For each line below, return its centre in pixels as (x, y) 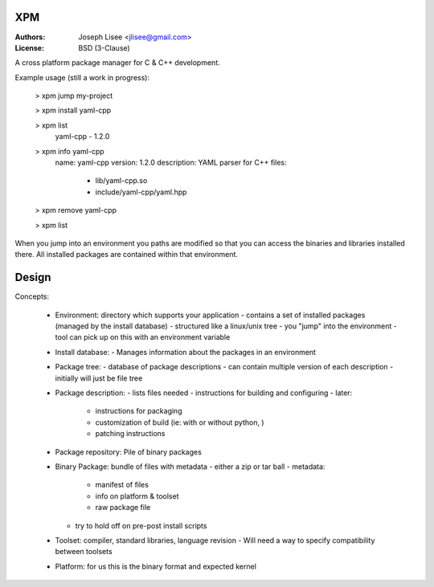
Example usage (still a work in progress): (82, 77)
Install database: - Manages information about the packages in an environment (186, 352)
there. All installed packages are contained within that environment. (127, 255)
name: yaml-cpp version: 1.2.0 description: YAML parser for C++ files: (171, 163)
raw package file (123, 508)
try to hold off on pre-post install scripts (141, 525)
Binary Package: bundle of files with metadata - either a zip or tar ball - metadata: (190, 467)
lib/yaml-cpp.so (121, 181)
